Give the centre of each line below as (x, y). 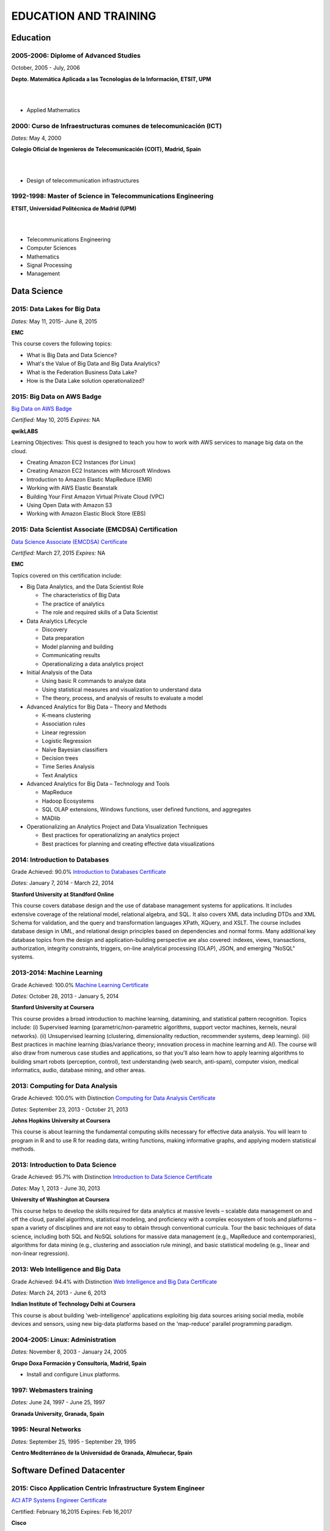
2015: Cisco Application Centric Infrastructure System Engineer (108, 1488)
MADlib (51, 818)
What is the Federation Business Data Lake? (82, 372)
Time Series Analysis (68, 767)
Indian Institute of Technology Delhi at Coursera (73, 1304)
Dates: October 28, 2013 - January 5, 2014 (65, 996)
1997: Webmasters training (52, 1390)
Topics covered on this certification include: (67, 575)
